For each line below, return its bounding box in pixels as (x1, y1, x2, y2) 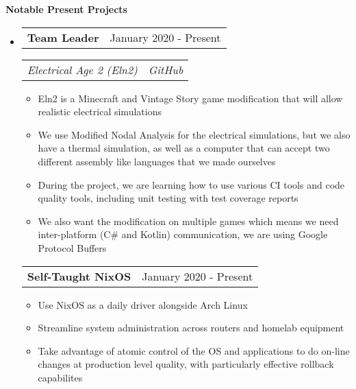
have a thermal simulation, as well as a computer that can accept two (38, 141, 330, 155)
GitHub (148, 61, 183, 78)
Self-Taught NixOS (27, 268, 131, 284)
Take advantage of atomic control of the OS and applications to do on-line (38, 343, 350, 357)
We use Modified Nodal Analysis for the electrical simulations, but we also (38, 127, 351, 141)
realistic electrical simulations (38, 104, 162, 119)
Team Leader (27, 29, 99, 45)
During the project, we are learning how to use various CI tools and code (38, 177, 345, 191)
